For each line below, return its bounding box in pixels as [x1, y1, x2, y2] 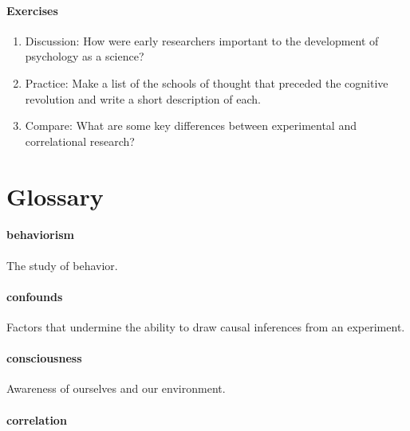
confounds [6, 288, 63, 304]
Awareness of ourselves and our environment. [6, 380, 226, 397]
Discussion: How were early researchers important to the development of [25, 32, 379, 49]
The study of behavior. [6, 257, 118, 273]
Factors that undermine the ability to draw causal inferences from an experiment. [6, 318, 405, 335]
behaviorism [6, 226, 74, 243]
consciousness [6, 350, 82, 366]
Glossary [6, 179, 104, 212]
